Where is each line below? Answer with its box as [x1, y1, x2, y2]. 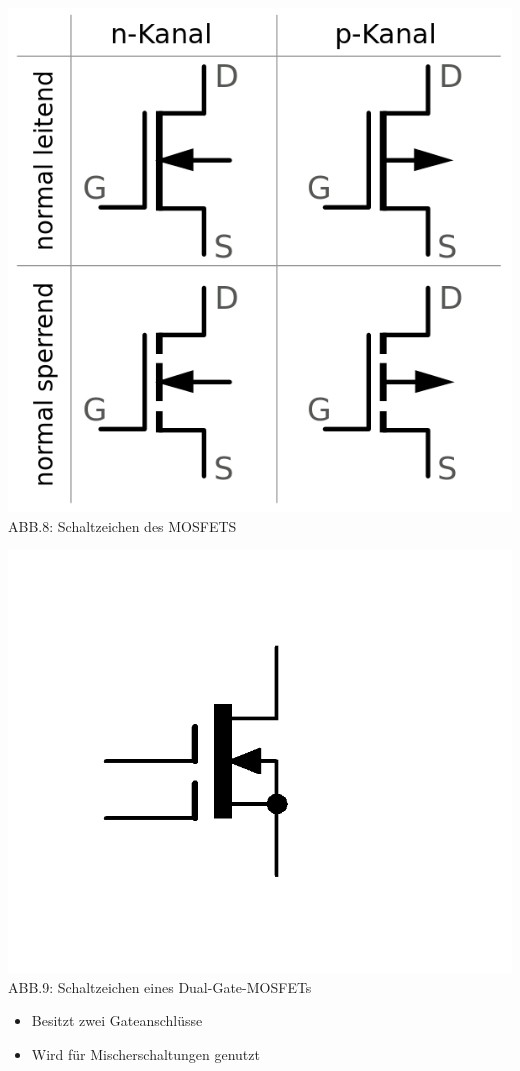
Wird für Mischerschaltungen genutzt [31, 1043, 260, 1064]
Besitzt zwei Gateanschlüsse [31, 1010, 203, 1031]
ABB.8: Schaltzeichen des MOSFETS [8, 515, 237, 536]
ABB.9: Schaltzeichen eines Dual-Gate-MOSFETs [8, 976, 312, 997]
